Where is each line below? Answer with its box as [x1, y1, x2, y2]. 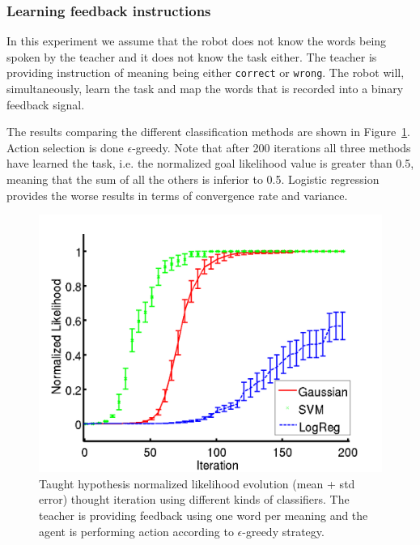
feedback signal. [6, 96, 85, 113]
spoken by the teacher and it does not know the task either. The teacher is [6, 48, 377, 65]
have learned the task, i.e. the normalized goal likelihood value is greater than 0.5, [6, 155, 414, 172]
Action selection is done [6, 138, 124, 155]
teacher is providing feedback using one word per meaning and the [39, 507, 368, 523]
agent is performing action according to [39, 522, 234, 539]
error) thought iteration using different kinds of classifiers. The [39, 491, 350, 508]
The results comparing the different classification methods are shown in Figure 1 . [6, 123, 411, 140]
